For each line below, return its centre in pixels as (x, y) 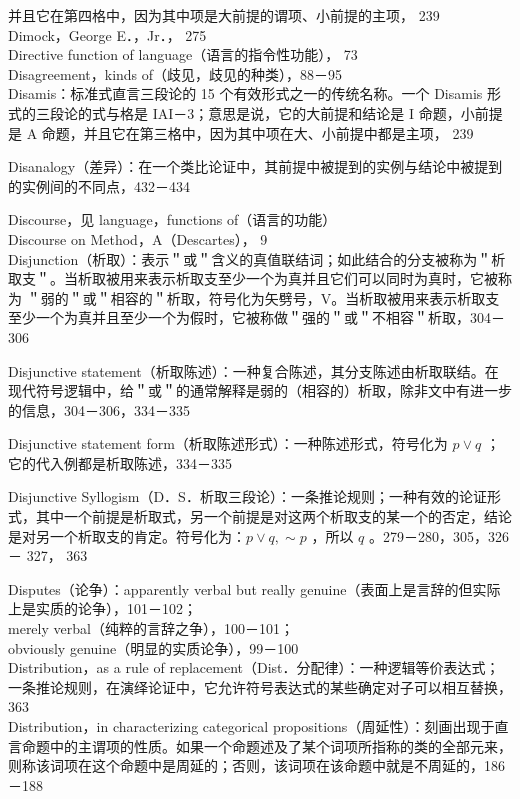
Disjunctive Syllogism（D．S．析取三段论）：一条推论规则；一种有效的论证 (247, 496)
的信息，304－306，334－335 (99, 409)
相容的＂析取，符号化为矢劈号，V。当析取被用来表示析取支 (305, 297)
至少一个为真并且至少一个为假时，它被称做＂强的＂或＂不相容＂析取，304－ (256, 317)
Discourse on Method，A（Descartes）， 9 (138, 238)
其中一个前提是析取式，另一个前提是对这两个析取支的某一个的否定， (259, 516)
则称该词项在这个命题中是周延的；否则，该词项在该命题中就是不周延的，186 (256, 765)
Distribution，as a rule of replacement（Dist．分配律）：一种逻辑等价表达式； (254, 667)
